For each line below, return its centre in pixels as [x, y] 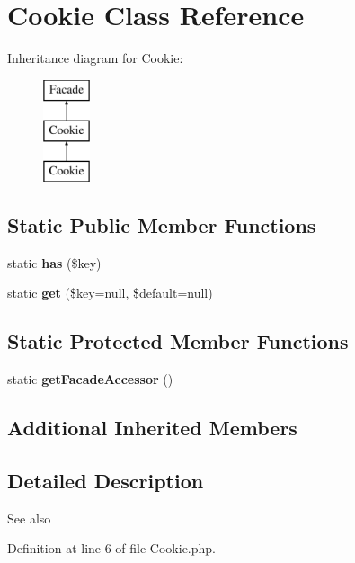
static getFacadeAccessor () [90, 379]
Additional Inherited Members [152, 428]
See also [29, 518]
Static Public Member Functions [162, 225]
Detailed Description [106, 481]
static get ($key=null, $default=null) [110, 293]
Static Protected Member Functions [178, 341]
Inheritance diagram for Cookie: [95, 58]
